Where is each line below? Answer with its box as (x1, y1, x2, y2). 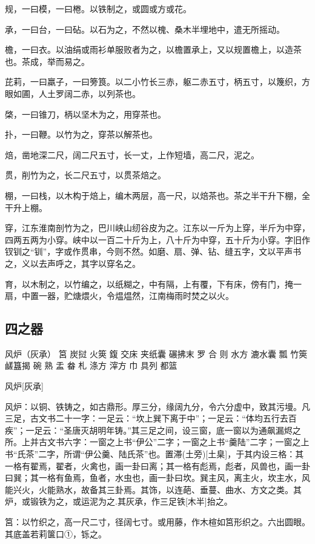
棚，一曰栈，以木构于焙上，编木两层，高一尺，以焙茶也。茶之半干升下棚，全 (5, 189, 310, 201)
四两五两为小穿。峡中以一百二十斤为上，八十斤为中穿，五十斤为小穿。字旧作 (5, 233, 310, 246)
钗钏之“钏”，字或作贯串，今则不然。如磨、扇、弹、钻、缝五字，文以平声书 (5, 245, 302, 258)
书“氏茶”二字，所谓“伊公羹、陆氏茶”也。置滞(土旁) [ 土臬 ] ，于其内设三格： (5, 448, 296, 460)
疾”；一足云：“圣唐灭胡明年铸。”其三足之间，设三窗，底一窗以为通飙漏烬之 (5, 423, 301, 436)
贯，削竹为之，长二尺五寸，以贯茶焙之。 (5, 169, 166, 181)
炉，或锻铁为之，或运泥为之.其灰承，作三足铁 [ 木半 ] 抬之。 (5, 495, 233, 508)
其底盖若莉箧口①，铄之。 (5, 527, 107, 540)
